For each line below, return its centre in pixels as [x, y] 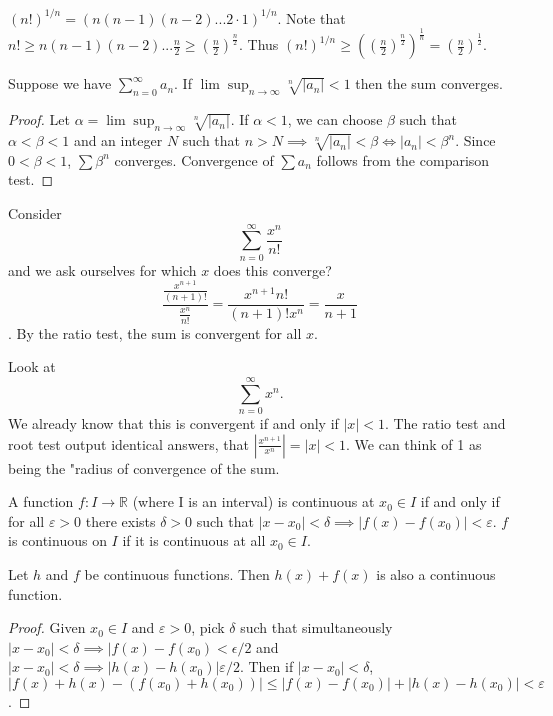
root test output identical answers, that [129, 443]
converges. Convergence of [194, 159]
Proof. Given [47, 627]
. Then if [266, 666]
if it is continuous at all [194, 540]
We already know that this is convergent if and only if [173, 423]
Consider [35, 213]
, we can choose [335, 119]
